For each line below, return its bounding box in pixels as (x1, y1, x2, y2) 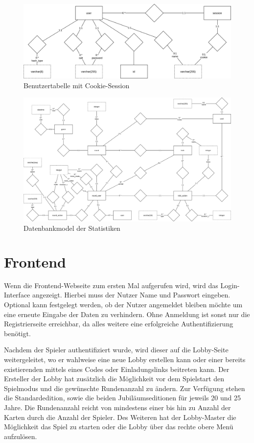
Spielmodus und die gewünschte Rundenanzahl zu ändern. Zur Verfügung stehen (4, 383, 245, 393)
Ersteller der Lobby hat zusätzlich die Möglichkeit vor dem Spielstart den (4, 373, 224, 384)
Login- (220, 280, 240, 290)
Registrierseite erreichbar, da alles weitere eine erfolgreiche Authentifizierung (4, 319, 233, 329)
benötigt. (4, 328, 31, 338)
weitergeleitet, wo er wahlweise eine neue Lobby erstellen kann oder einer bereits (4, 354, 246, 365)
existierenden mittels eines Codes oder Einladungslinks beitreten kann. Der (4, 364, 230, 374)
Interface (4, 290, 30, 300)
